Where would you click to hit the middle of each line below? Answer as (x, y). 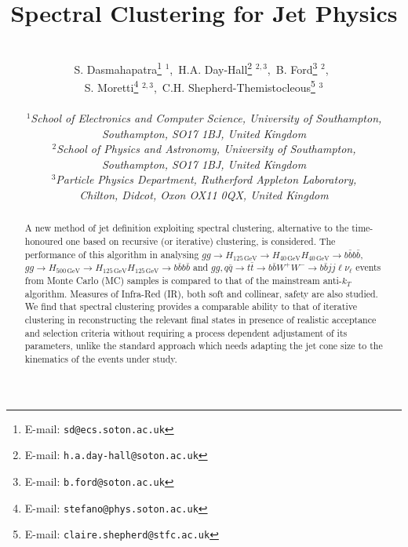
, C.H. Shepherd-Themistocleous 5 (234, 86)
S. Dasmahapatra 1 (118, 67)
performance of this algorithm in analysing (112, 254)
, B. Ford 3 (292, 67)
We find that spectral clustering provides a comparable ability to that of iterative (191, 306)
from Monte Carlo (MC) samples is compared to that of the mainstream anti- (183, 280)
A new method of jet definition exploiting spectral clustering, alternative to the (187, 228)
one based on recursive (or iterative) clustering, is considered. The (201, 241)
